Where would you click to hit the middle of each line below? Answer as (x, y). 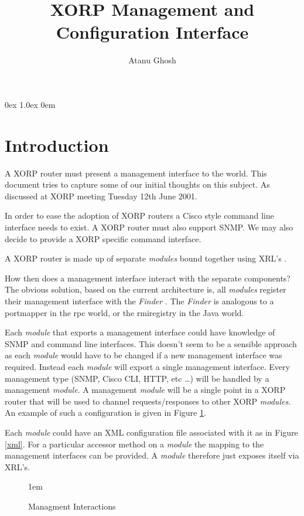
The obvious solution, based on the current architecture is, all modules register (146, 289)
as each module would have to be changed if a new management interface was (144, 355)
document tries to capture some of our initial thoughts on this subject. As (137, 184)
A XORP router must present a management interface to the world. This (136, 173)
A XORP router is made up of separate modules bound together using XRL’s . (146, 258)
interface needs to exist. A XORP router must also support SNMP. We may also (149, 227)
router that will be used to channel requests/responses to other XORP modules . (148, 401)
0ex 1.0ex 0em (30, 104)
